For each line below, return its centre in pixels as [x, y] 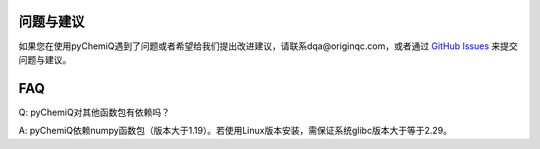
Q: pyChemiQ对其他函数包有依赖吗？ [94, 112]
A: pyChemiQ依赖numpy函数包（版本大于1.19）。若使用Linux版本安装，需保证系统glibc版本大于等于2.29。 [235, 131]
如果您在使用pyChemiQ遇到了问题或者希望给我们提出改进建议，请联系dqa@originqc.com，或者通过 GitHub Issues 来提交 [268, 46]
